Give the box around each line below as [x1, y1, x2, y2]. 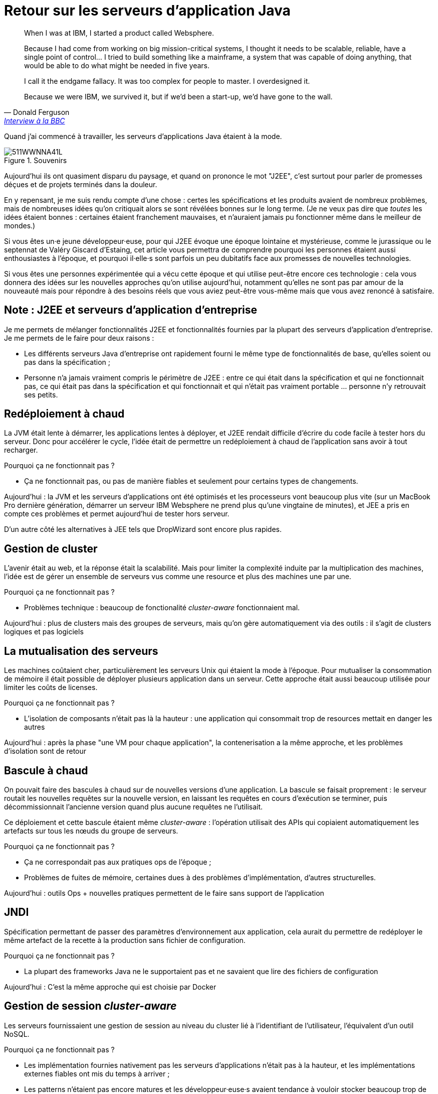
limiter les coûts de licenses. [4, 683, 98, 692]
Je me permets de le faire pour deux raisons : [4, 333, 154, 342]
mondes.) [4, 221, 36, 230]
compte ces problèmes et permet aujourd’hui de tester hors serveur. [4, 509, 230, 518]
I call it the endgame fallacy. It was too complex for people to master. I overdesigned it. [24, 76, 310, 85]
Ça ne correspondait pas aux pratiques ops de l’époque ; [24, 857, 211, 866]
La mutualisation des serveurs [4, 644, 158, 657]
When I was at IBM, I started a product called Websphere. [24, 28, 214, 37]
